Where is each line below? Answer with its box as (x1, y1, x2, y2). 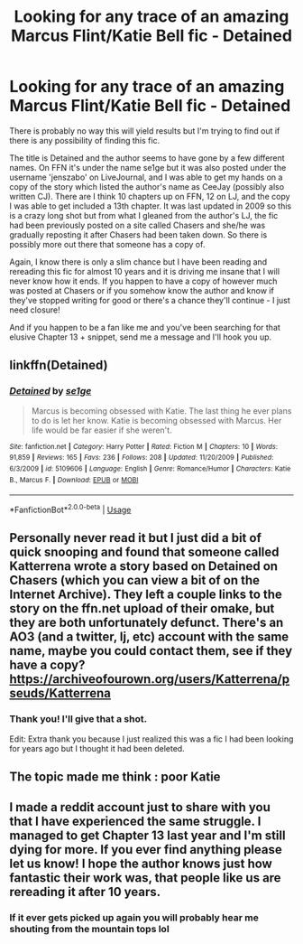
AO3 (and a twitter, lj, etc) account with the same (9, 630, 289, 645)
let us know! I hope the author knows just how (9, 856, 272, 872)
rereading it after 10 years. (9, 884, 161, 900)
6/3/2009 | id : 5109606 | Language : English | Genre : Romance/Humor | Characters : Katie (9, 463, 291, 473)
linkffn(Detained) (9, 358, 108, 373)
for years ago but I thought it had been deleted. (9, 743, 185, 753)
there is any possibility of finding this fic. (9, 135, 161, 145)
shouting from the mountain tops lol (9, 923, 170, 936)
